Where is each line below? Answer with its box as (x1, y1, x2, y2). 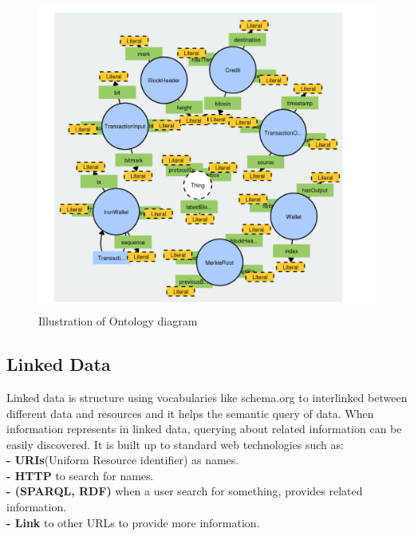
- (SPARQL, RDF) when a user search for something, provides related (6, 483, 363, 499)
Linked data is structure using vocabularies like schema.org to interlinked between (6, 388, 408, 405)
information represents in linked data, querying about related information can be (6, 420, 402, 437)
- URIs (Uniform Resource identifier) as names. (6, 451, 239, 468)
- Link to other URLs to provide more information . (6, 514, 260, 530)
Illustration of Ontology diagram (38, 313, 198, 329)
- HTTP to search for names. (6, 467, 154, 483)
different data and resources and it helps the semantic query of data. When (6, 404, 374, 421)
